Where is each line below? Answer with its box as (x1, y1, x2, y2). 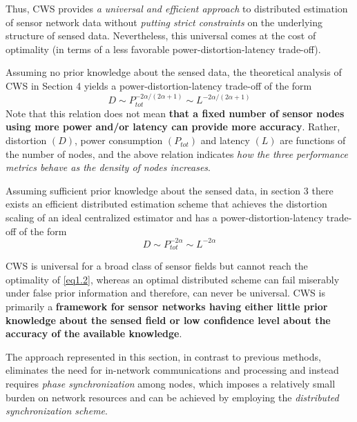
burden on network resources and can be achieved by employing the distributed (6, 390, 339, 404)
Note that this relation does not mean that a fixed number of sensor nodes (6, 105, 345, 120)
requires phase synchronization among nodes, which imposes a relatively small (6, 376, 336, 390)
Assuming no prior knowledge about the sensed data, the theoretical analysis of (6, 65, 342, 79)
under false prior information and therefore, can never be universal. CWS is (6, 285, 325, 300)
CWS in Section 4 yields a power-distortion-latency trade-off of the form (6, 78, 312, 92)
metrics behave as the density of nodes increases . (6, 160, 211, 174)
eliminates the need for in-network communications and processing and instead (6, 363, 339, 377)
